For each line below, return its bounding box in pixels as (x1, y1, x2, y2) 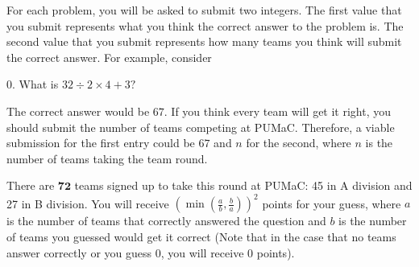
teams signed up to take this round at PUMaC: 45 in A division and (74, 177, 413, 194)
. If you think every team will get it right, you (164, 102, 392, 119)
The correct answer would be (6, 102, 150, 119)
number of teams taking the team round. (6, 150, 208, 166)
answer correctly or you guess (6, 244, 152, 261)
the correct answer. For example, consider (6, 48, 212, 65)
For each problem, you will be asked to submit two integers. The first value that (6, 2, 402, 18)
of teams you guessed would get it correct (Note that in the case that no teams (6, 228, 396, 245)
